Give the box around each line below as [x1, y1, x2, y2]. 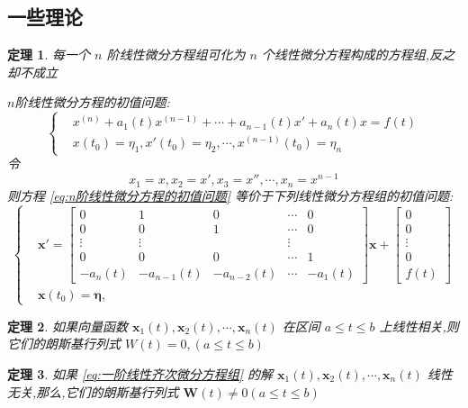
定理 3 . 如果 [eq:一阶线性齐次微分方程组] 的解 [7, 365, 274, 384]
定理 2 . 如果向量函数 [7, 316, 128, 335]
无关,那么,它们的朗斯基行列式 [7, 382, 179, 401]
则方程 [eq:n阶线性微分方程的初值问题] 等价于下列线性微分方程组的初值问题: [7, 186, 454, 204]
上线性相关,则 [379, 316, 459, 335]
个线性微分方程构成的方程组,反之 [261, 45, 455, 64]
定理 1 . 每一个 [7, 45, 90, 64]
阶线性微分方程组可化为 [106, 45, 246, 64]
